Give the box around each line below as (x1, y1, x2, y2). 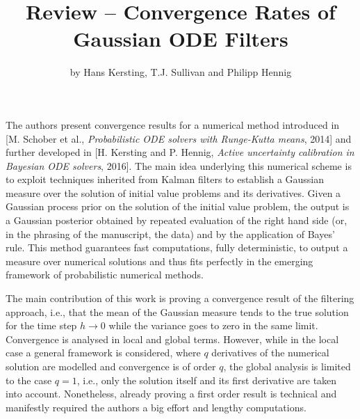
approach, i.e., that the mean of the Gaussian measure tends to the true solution (6, 304, 349, 319)
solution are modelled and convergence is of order (6, 359, 216, 373)
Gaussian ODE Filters (73, 24, 288, 53)
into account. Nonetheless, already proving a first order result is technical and (6, 386, 337, 401)
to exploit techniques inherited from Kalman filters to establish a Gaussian (6, 172, 325, 187)
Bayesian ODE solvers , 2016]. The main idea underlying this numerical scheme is (6, 158, 352, 173)
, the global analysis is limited (223, 359, 351, 373)
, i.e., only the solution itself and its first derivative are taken (76, 372, 337, 387)
